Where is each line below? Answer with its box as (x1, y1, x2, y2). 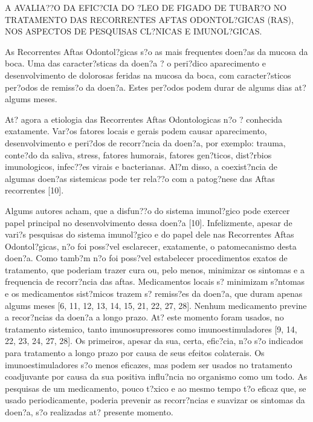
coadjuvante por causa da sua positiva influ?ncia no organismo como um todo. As (5, 370, 308, 383)
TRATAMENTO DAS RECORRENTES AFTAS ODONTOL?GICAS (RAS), (5, 13, 294, 25)
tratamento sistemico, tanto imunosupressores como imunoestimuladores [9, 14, (5, 322, 297, 335)
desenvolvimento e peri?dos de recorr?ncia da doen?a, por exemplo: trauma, (5, 136, 286, 149)
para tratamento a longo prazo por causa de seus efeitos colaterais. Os (5, 346, 265, 359)
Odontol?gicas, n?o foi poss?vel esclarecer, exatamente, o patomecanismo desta (5, 239, 297, 252)
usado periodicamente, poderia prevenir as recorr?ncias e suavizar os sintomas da (5, 394, 305, 406)
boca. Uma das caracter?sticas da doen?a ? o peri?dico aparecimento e (5, 57, 266, 70)
